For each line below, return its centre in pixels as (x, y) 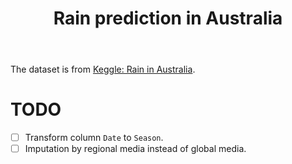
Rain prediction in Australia (168, 18)
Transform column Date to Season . (94, 138)
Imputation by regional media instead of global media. (135, 149)
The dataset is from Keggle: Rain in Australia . (103, 69)
